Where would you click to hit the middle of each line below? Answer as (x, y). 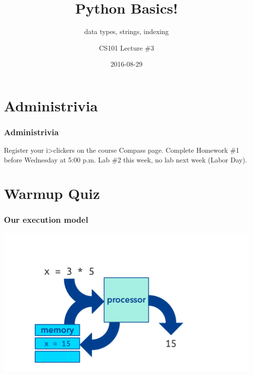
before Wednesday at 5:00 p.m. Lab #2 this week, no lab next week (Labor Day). (126, 159)
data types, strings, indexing (126, 31)
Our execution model (46, 219)
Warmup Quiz (52, 193)
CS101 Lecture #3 (126, 47)
